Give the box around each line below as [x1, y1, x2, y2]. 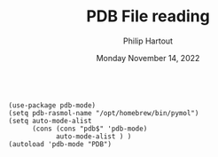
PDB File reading [86, 6, 210, 27]
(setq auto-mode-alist [8, 116, 92, 125]
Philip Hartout [122, 35, 174, 46]
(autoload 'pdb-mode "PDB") [8, 139, 113, 148]
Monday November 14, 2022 [96, 52, 200, 63]
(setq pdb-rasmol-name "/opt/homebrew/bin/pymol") [8, 108, 199, 117]
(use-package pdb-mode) [8, 100, 97, 110]
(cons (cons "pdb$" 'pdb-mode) [31, 124, 148, 133]
